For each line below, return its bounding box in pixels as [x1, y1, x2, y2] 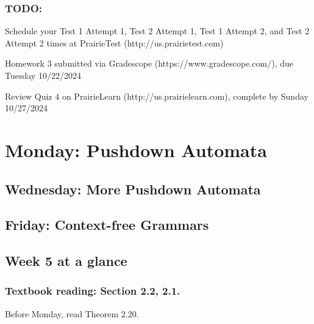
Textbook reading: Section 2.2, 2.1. [5, 283, 180, 298]
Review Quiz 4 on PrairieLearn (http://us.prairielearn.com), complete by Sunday [5, 89, 309, 102]
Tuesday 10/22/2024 [5, 69, 81, 81]
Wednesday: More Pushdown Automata [5, 179, 261, 198]
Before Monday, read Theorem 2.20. [5, 307, 139, 320]
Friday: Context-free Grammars [5, 215, 209, 234]
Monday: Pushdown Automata [5, 137, 267, 162]
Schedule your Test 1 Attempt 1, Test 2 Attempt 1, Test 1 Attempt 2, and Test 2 [5, 24, 310, 37]
